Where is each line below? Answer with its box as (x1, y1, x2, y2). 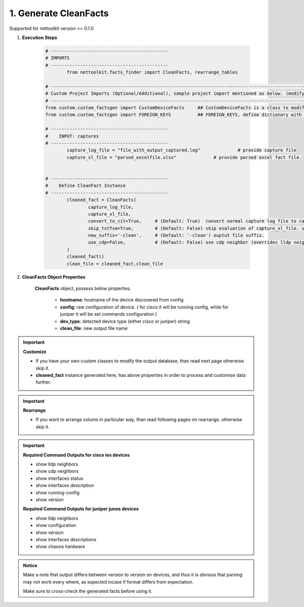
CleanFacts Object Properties (22, 274, 86, 280)
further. (35, 379, 52, 385)
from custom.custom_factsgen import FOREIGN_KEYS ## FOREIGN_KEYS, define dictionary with (45, 112, 302, 118)
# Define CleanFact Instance (45, 183, 126, 188)
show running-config (35, 489, 80, 496)
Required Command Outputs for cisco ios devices (23, 451, 130, 458)
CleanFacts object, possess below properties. (34, 285, 131, 291)
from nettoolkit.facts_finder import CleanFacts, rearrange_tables (66, 69, 238, 75)
